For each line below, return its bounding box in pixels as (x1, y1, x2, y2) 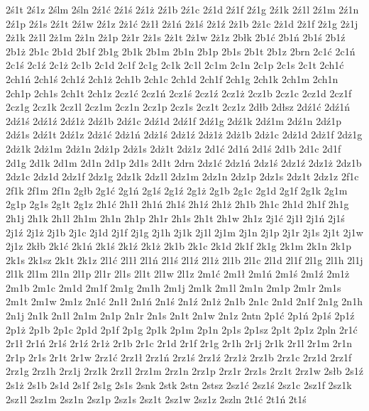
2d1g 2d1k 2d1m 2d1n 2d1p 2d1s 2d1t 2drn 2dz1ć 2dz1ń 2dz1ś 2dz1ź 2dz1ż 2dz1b (6, 155, 362, 170)
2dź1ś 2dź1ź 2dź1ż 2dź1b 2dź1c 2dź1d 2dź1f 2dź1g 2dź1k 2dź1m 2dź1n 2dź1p (6, 113, 341, 128)
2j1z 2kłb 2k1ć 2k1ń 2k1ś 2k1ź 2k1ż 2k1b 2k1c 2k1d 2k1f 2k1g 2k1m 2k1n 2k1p (6, 239, 351, 253)
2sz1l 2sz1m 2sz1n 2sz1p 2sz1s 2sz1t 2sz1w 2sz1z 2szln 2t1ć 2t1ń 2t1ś (6, 391, 307, 406)
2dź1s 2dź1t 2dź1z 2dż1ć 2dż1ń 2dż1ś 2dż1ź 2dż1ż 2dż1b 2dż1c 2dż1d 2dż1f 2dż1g (6, 127, 363, 142)
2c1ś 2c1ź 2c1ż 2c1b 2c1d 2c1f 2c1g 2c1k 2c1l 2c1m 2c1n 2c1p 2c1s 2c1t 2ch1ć (6, 57, 344, 72)
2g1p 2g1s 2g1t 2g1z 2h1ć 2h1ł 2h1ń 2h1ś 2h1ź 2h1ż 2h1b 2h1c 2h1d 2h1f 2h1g (6, 197, 349, 212)
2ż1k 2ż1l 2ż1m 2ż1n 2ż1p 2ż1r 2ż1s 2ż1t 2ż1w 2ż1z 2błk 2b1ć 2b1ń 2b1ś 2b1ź (6, 30, 346, 45)
